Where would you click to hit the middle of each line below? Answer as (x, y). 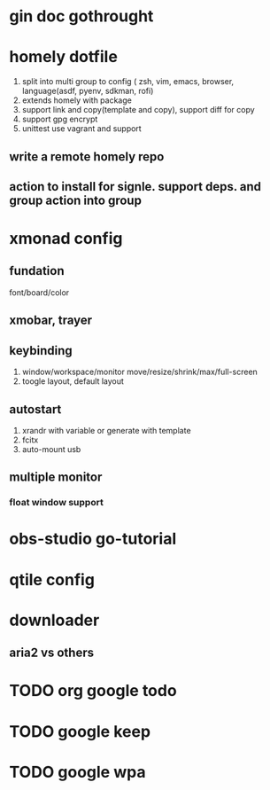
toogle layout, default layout (73, 381)
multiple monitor (56, 477)
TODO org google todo (93, 691)
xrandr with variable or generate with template (107, 430)
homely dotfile (63, 57)
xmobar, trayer (51, 321)
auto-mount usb (51, 449)
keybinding (41, 351)
